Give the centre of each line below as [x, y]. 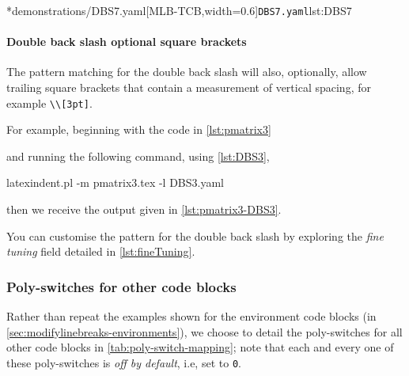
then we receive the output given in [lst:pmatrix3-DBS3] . [144, 209]
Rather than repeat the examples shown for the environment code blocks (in [191, 316]
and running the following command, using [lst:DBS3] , [138, 156]
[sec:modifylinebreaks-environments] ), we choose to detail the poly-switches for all [204, 331]
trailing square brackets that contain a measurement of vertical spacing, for [189, 87]
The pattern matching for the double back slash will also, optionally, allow [187, 72]
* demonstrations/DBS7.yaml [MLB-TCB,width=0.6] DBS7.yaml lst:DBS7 [179, 10]
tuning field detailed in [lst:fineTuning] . [101, 251]
